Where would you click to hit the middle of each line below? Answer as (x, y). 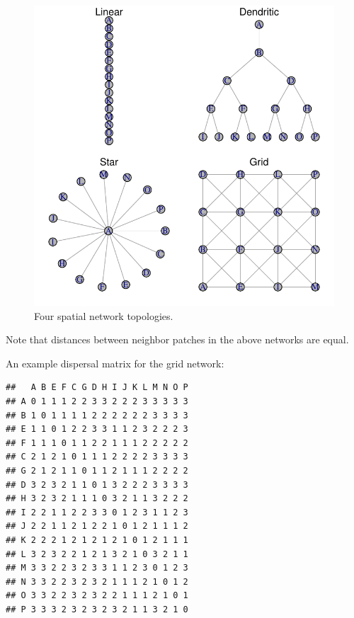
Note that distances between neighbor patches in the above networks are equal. (177, 339)
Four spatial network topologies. (104, 315)
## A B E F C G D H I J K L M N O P (97, 388)
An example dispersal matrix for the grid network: (115, 363)
